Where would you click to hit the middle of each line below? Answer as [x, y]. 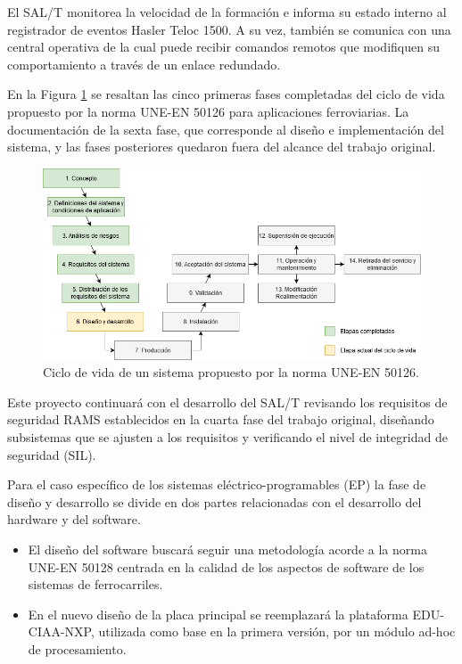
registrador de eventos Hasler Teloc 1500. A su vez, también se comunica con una [229, 29]
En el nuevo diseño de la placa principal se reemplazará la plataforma [218, 614]
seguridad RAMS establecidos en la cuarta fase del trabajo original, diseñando [221, 419]
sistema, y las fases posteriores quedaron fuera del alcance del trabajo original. [222, 147]
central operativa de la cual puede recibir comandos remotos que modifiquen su [223, 47]
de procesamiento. [77, 649]
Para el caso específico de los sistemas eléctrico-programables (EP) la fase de [217, 484]
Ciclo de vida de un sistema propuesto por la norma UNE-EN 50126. [231, 372]
